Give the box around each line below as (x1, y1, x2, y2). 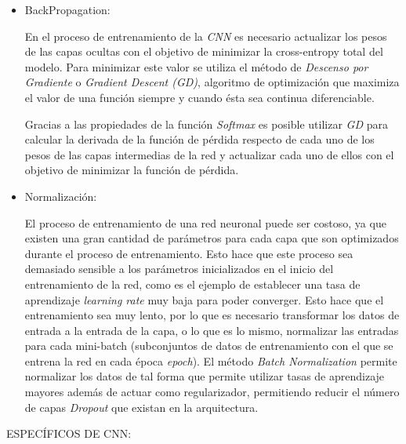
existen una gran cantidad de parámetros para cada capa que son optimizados (24, 230, 399, 246)
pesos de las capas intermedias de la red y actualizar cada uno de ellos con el (24, 146, 394, 162)
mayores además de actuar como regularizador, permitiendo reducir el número (24, 384, 400, 400)
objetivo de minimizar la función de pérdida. (24, 162, 239, 178)
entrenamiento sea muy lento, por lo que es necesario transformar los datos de (24, 307, 400, 323)
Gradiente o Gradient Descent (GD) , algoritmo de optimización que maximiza (24, 74, 400, 90)
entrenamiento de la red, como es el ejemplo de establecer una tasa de (24, 275, 361, 292)
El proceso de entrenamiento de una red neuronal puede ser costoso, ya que (24, 214, 386, 231)
